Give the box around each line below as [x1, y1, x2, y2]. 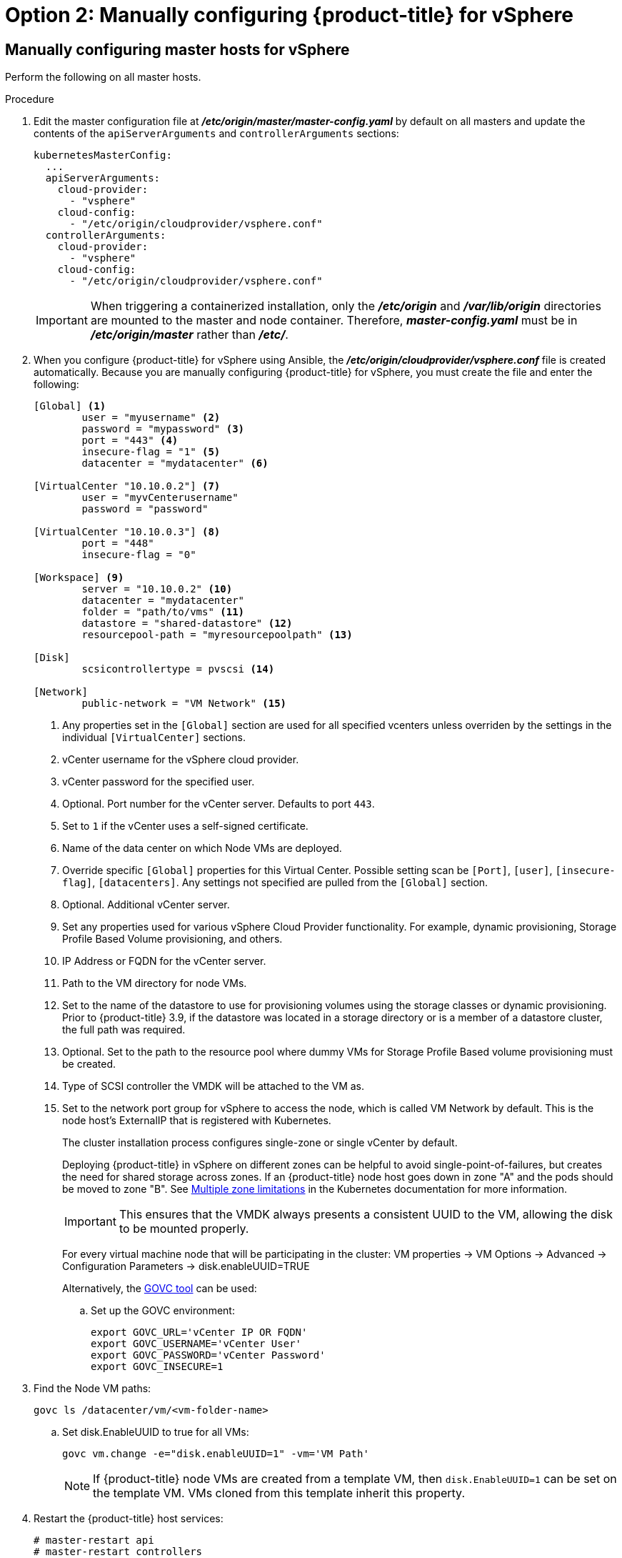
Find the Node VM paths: [34, 1382, 151, 1395]
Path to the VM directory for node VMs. [62, 977, 247, 990]
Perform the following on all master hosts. [5, 71, 201, 84]
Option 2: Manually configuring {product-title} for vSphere [5, 3, 573, 27]
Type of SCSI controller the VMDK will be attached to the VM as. [62, 1080, 365, 1093]
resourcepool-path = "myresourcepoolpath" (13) [81, 629, 353, 641]
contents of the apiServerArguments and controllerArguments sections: [34, 127, 399, 140]
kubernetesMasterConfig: [34, 149, 172, 162]
